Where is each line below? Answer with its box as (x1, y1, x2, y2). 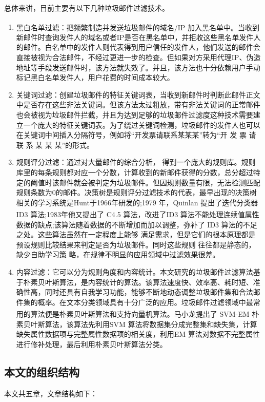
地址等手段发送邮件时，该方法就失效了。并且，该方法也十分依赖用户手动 (16, 62, 260, 72)
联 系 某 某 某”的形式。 (16, 139, 94, 150)
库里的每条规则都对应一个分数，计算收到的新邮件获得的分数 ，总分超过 (16, 166, 253, 177)
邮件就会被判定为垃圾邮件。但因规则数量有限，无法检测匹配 (59, 177, 260, 187)
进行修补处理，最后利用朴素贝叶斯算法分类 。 (16, 338, 167, 349)
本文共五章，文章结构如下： (4, 388, 97, 398)
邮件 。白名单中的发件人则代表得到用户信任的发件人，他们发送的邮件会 (23, 42, 260, 52)
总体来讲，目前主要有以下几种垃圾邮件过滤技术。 (4, 3, 169, 13)
